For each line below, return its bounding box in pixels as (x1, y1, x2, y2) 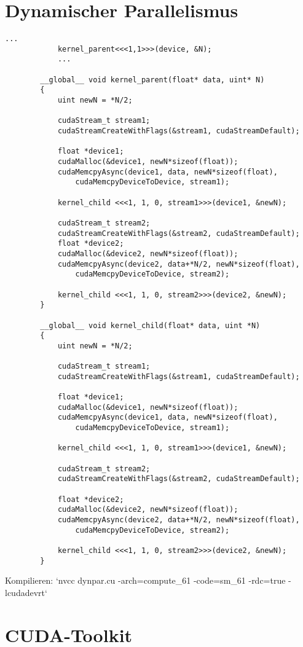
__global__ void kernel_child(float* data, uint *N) (40, 321, 261, 330)
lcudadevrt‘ (5, 586, 47, 598)
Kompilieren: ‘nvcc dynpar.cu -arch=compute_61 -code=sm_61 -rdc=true (5, 574, 286, 587)
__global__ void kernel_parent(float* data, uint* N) (40, 75, 265, 84)
